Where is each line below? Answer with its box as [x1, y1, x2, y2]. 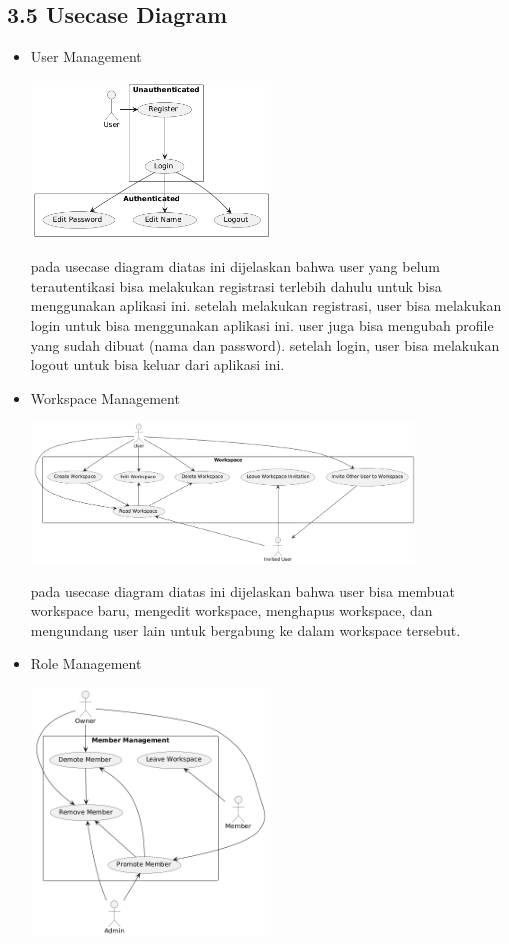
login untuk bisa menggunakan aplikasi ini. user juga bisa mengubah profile [30, 315, 494, 336]
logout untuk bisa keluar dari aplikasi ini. [30, 354, 285, 375]
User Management [30, 46, 142, 67]
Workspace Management [30, 387, 180, 408]
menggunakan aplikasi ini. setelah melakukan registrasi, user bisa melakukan [30, 295, 502, 316]
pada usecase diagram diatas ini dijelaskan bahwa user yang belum [30, 256, 440, 277]
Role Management [30, 653, 142, 674]
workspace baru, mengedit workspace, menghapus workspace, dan [30, 600, 433, 621]
